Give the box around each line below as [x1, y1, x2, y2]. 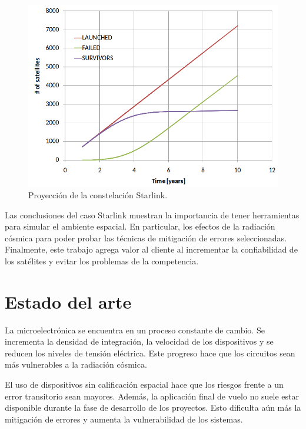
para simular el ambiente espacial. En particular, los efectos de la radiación [5, 220, 275, 232]
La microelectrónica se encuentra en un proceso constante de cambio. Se [5, 323, 265, 336]
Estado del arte [5, 289, 132, 313]
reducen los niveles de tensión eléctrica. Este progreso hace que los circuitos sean [5, 346, 295, 359]
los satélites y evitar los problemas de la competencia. [5, 254, 199, 267]
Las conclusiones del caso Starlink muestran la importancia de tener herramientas [5, 208, 300, 221]
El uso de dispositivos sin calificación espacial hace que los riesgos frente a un [5, 378, 284, 391]
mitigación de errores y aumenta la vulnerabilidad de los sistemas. [5, 412, 243, 425]
